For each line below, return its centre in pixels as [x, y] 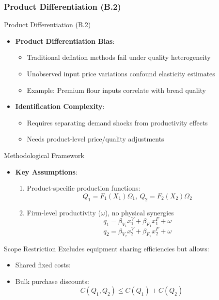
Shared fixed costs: [43, 265]
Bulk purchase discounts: [52, 281]
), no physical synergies [139, 212]
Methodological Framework [44, 155]
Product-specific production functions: [84, 188]
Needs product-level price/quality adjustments [95, 139]
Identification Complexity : [60, 106]
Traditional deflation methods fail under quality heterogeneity [119, 57]
